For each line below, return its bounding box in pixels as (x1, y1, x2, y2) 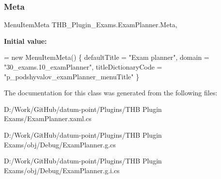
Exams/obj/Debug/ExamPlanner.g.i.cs (4, 165, 120, 175)
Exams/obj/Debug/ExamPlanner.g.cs (4, 139, 116, 149)
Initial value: (4, 36, 47, 46)
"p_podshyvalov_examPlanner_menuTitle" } (4, 71, 140, 81)
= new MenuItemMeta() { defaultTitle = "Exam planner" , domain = (4, 52, 209, 62)
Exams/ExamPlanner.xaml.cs (4, 113, 92, 124)
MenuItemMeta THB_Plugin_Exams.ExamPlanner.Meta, (4, 19, 177, 30)
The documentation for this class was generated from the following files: (4, 88, 218, 98)
